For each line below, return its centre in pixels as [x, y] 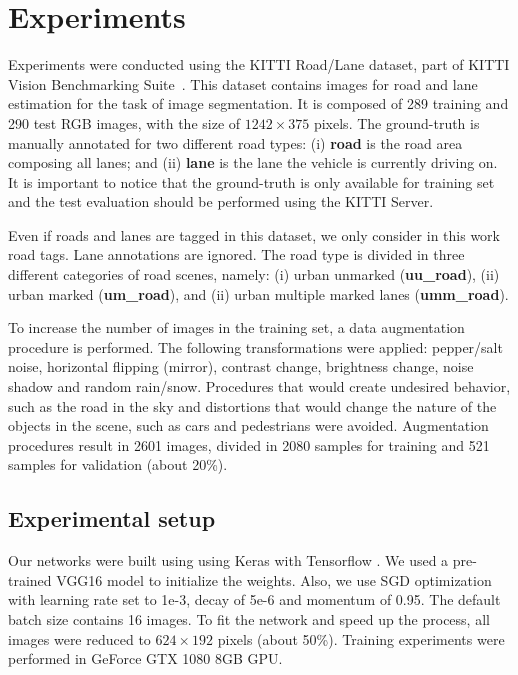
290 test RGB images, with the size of [124, 122]
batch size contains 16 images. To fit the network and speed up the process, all [249, 618]
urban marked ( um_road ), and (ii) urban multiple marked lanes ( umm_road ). [258, 293]
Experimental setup [112, 518]
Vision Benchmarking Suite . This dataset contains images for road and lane [243, 83]
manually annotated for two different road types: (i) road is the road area [235, 142]
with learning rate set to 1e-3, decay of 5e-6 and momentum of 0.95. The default [254, 599]
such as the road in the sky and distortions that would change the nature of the [252, 405]
